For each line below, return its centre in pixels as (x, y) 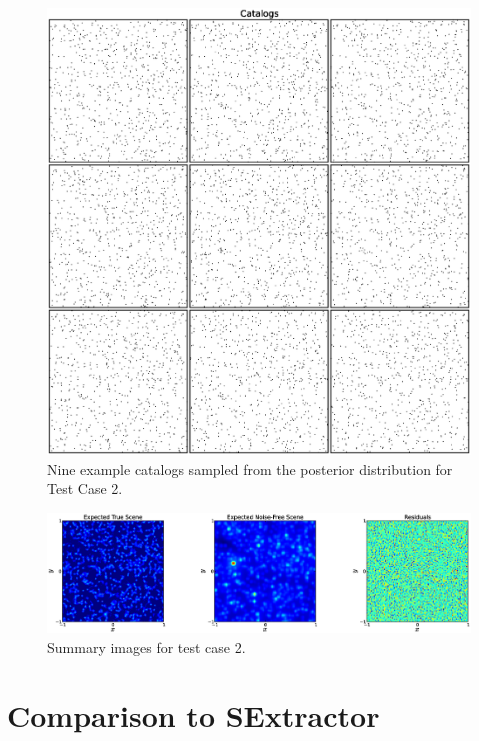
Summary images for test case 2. (146, 646)
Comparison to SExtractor (193, 715)
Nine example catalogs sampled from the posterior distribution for (250, 468)
